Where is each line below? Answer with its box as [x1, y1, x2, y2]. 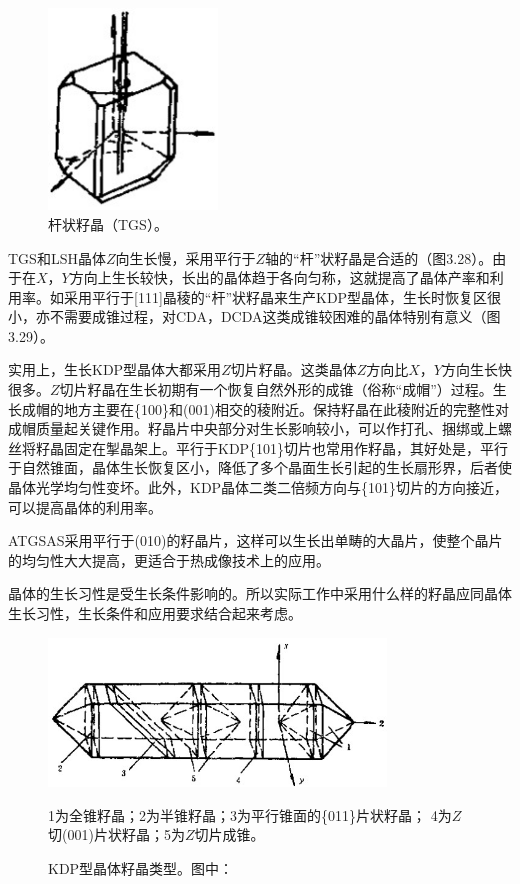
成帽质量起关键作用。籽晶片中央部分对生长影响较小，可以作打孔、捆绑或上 [8, 418, 498, 439]
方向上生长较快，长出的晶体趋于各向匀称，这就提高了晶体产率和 [69, 267, 490, 288]
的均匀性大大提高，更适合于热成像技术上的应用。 [8, 549, 330, 570]
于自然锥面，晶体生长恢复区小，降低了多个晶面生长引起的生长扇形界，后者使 [8, 457, 512, 478]
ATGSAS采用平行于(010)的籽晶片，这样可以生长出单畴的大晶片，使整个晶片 [8, 530, 503, 551]
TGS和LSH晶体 [8, 247, 106, 268]
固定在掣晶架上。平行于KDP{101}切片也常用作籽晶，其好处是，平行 [63, 437, 509, 458]
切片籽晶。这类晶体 [230, 359, 357, 380]
